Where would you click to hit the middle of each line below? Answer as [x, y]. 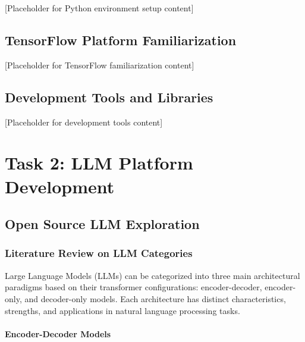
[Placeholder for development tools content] [84, 122]
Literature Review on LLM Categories [99, 253]
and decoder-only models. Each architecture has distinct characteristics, [155, 298]
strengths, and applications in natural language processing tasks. [122, 310]
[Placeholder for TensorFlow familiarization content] [100, 65]
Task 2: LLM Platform [99, 163]
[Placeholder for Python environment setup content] [99, 8]
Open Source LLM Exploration [102, 224]
